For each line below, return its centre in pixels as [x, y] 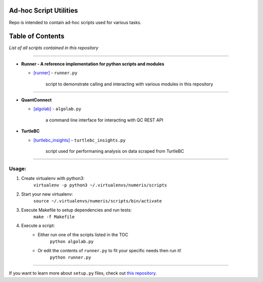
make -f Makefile [54, 217]
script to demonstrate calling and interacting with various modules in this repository [129, 84]
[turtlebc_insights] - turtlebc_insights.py [80, 140]
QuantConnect [37, 100]
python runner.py [70, 257]
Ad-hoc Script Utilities [43, 10]
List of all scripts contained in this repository [54, 48]
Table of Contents [37, 36]
